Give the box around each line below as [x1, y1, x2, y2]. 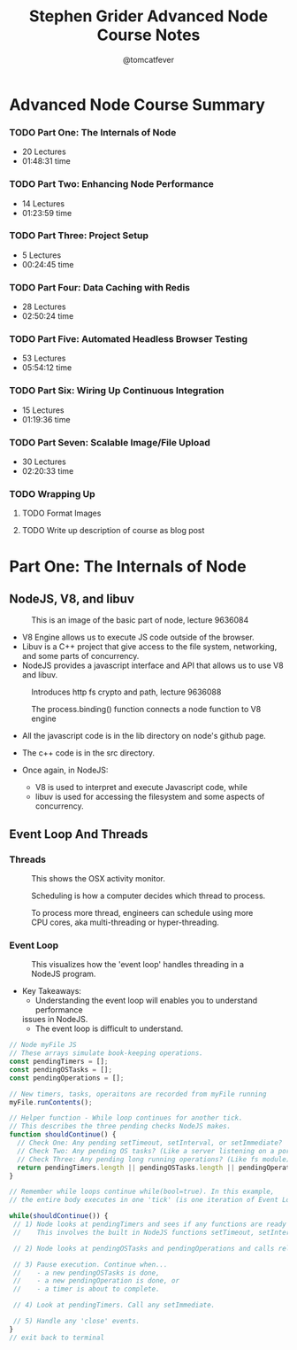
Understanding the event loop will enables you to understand [34, 995, 258, 1006]
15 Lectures [21, 405, 65, 415]
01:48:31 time [21, 156, 71, 167]
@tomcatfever [122, 54, 175, 65]
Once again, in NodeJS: [21, 764, 109, 776]
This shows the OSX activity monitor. [31, 873, 165, 883]
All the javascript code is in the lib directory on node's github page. [21, 731, 267, 741]
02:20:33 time [21, 466, 74, 477]
